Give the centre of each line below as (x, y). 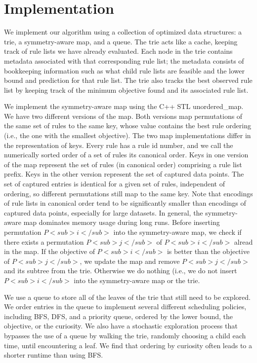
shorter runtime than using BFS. (54, 355)
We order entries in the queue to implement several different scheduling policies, (125, 307)
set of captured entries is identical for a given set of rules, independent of (114, 184)
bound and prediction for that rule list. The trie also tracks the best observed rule (128, 80)
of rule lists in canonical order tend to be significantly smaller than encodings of (125, 203)
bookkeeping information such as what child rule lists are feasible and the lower (125, 70)
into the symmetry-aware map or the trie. (137, 280)
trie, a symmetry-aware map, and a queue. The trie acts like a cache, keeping (121, 41)
